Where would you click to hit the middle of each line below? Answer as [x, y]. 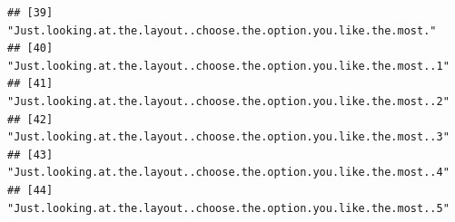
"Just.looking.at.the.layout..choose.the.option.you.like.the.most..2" [228, 101]
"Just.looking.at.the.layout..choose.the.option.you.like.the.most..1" [228, 66]
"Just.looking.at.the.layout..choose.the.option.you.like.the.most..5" [228, 208]
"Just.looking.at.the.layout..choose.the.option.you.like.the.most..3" [228, 137]
